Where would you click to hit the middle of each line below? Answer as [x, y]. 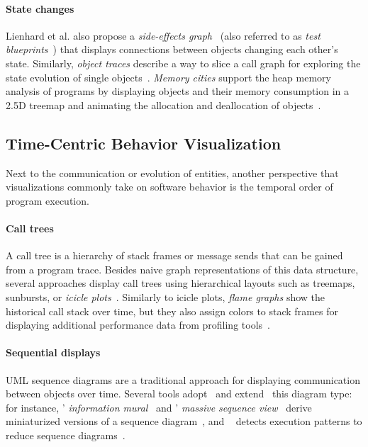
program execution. [48, 200]
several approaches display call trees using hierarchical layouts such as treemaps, [180, 283]
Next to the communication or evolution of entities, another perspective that [172, 172]
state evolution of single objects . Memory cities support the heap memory [168, 77]
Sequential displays [53, 352]
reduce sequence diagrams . [66, 435]
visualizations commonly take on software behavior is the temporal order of [169, 187]
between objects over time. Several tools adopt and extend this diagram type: [179, 394]
